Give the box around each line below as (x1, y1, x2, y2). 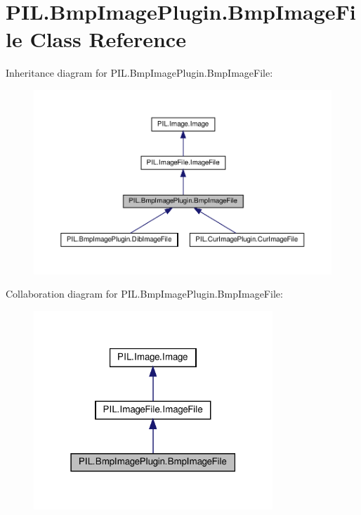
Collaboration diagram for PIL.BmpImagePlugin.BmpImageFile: (6, 286, 283, 301)
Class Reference (29, 25, 186, 53)
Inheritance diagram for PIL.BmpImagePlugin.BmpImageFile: (6, 65, 273, 80)
